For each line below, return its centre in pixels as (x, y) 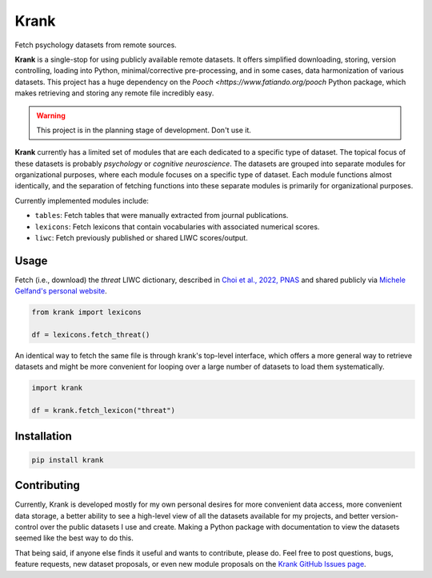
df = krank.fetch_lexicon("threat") (104, 410)
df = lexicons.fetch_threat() (91, 335)
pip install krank (68, 460)
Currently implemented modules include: (82, 200)
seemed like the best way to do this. (74, 538)
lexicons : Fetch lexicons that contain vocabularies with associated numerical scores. (177, 226)
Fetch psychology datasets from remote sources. (96, 45)
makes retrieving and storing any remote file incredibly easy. (114, 93)
